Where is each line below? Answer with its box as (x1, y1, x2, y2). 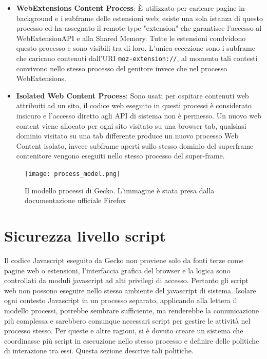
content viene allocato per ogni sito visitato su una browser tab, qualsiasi (16, 120, 246, 131)
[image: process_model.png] (25, 170, 121, 177)
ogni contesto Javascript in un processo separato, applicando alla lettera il (4, 295, 237, 306)
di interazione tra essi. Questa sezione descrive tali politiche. (4, 345, 194, 356)
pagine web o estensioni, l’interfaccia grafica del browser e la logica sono (4, 265, 231, 275)
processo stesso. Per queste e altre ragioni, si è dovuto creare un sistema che (4, 325, 243, 336)
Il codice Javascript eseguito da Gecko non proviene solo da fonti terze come (4, 254, 244, 265)
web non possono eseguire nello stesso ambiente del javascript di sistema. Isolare (4, 285, 256, 295)
